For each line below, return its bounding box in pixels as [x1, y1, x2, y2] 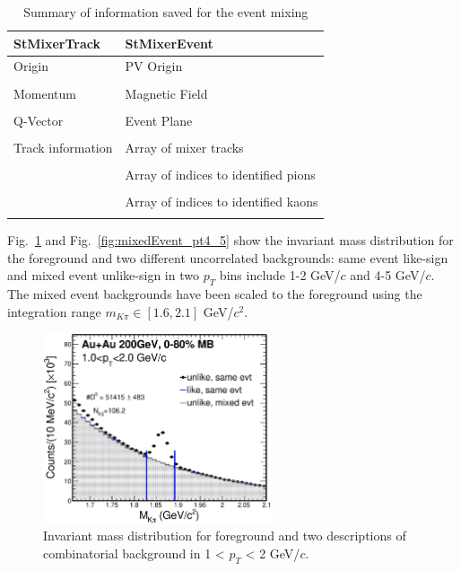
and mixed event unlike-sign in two [7, 266, 199, 285]
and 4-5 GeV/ [350, 266, 426, 285]
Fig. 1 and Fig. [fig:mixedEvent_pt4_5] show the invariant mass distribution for [7, 231, 454, 250]
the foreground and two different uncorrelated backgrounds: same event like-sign [7, 248, 448, 267]
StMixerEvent [125, 33, 213, 52]
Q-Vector [13, 110, 64, 129]
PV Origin [125, 57, 183, 75]
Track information [13, 137, 113, 156]
